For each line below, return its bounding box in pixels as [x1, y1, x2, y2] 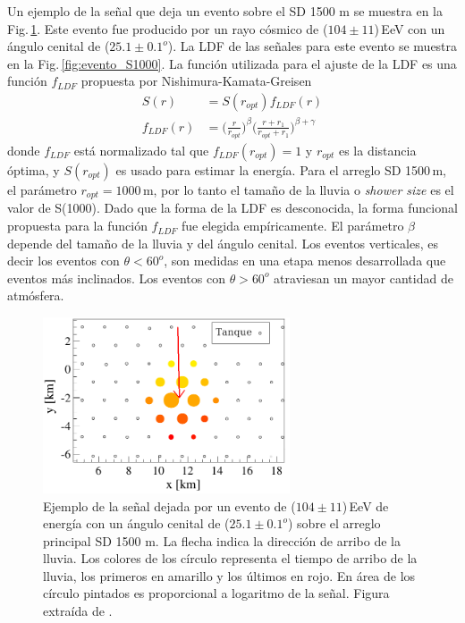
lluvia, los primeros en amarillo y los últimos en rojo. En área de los [43, 566, 416, 585]
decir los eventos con [7, 251, 120, 270]
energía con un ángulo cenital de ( [43, 514, 230, 533]
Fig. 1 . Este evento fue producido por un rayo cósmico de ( [7, 19, 328, 38]
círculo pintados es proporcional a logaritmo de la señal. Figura [43, 584, 390, 602]
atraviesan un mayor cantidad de [274, 268, 453, 287]
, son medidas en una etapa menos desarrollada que [164, 251, 446, 270]
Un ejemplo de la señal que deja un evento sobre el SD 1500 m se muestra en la [7, 2, 444, 20]
